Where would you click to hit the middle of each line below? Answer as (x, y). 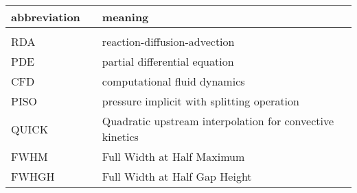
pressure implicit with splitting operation (200, 101)
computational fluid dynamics (173, 81)
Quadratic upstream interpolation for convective (218, 121)
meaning (125, 17)
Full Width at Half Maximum (173, 156)
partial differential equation (168, 61)
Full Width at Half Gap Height (177, 176)
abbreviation (46, 17)
